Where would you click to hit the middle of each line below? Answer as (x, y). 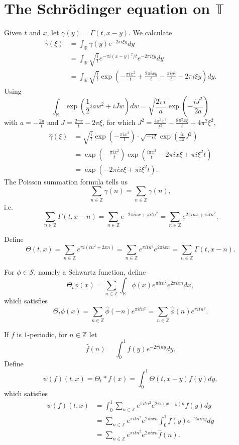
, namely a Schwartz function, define (90, 272)
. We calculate (150, 33)
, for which (119, 122)
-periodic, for (47, 334)
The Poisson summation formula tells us (66, 181)
